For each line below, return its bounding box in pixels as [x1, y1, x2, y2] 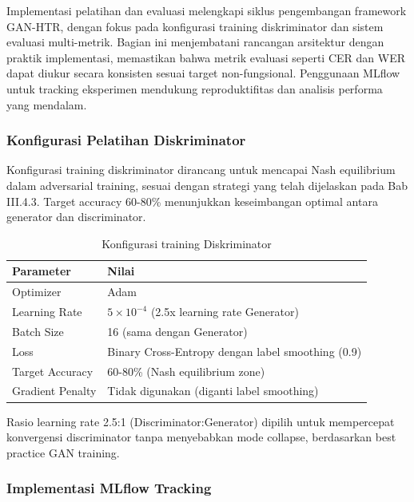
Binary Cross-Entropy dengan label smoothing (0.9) [107, 342, 362, 359]
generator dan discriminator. [6, 208, 146, 225]
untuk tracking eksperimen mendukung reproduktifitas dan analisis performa [6, 80, 383, 97]
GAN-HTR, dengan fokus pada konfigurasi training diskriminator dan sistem [6, 18, 384, 34]
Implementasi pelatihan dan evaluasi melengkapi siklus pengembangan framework [6, 2, 407, 18]
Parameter [12, 263, 71, 279]
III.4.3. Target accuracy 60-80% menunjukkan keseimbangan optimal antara [6, 192, 378, 209]
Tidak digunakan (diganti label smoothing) [107, 382, 319, 399]
